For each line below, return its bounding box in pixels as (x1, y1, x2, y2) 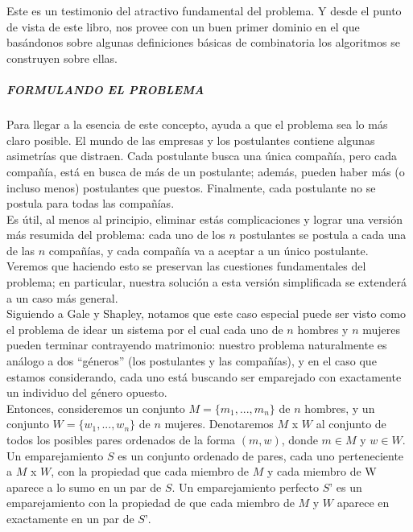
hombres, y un (304, 399, 375, 416)
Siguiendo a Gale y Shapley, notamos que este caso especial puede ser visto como (6, 305, 406, 322)
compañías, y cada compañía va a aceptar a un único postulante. (48, 241, 369, 258)
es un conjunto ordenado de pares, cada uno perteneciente (118, 447, 404, 464)
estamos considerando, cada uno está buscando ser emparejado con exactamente (6, 368, 402, 385)
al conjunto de (316, 415, 386, 432)
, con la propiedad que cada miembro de (51, 463, 250, 480)
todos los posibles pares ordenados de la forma (6, 431, 236, 447)
